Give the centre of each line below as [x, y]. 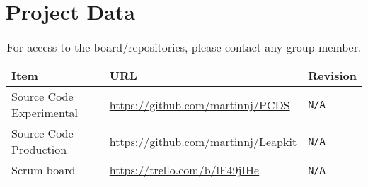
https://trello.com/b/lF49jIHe [184, 170]
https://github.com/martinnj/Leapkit [203, 141]
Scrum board [44, 170]
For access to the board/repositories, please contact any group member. [184, 47]
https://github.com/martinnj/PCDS [200, 104]
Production [39, 150]
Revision [332, 76]
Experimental [45, 113]
